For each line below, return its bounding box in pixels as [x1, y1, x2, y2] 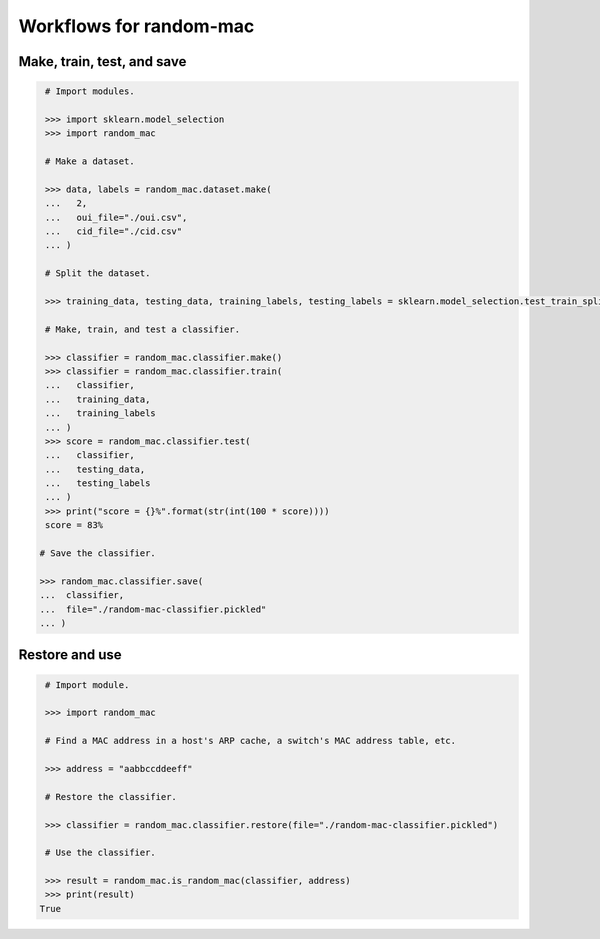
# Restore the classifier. [45, 791, 177, 802]
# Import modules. [45, 86, 135, 97]
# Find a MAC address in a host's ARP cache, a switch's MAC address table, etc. [45, 735, 457, 747]
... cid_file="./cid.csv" [45, 226, 183, 237]
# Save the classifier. [39, 548, 157, 559]
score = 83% [45, 520, 104, 531]
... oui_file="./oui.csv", [45, 211, 188, 223]
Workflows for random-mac [18, 15, 255, 37]
